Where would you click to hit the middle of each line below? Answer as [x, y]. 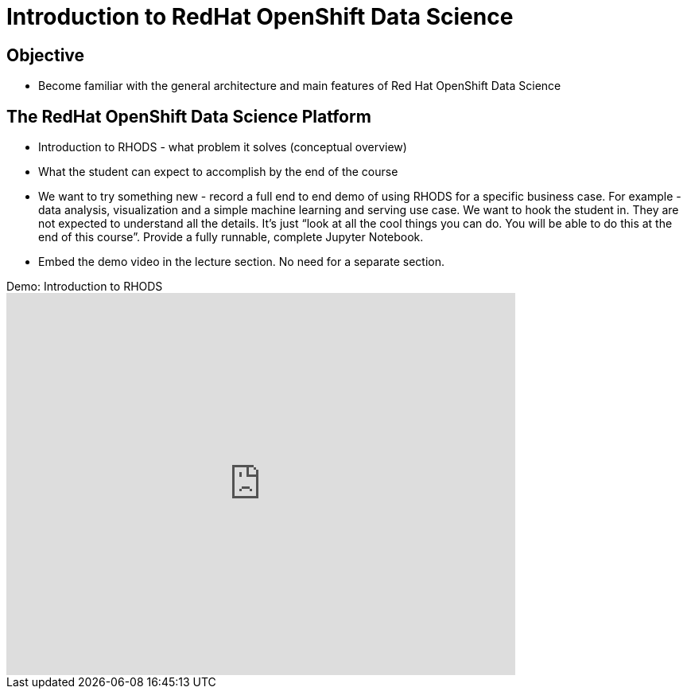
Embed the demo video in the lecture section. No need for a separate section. [241, 262]
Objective [46, 55]
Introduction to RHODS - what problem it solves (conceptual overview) [223, 147]
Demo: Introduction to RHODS [85, 287]
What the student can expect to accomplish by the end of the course [218, 172]
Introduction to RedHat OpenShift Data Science [260, 17]
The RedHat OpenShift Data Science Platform [189, 116]
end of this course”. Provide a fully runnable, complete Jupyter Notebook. [231, 237]
